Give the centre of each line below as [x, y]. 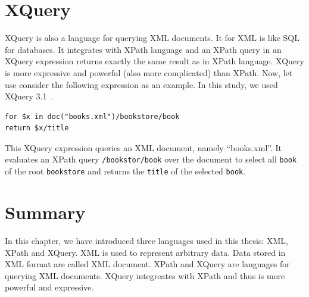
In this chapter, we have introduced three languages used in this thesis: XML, [146, 240]
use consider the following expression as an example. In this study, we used [141, 84]
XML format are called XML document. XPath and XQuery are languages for [147, 264]
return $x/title [37, 128]
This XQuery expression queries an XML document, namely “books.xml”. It [143, 147]
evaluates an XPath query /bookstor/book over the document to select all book [151, 159]
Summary [45, 212]
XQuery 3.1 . [29, 96]
